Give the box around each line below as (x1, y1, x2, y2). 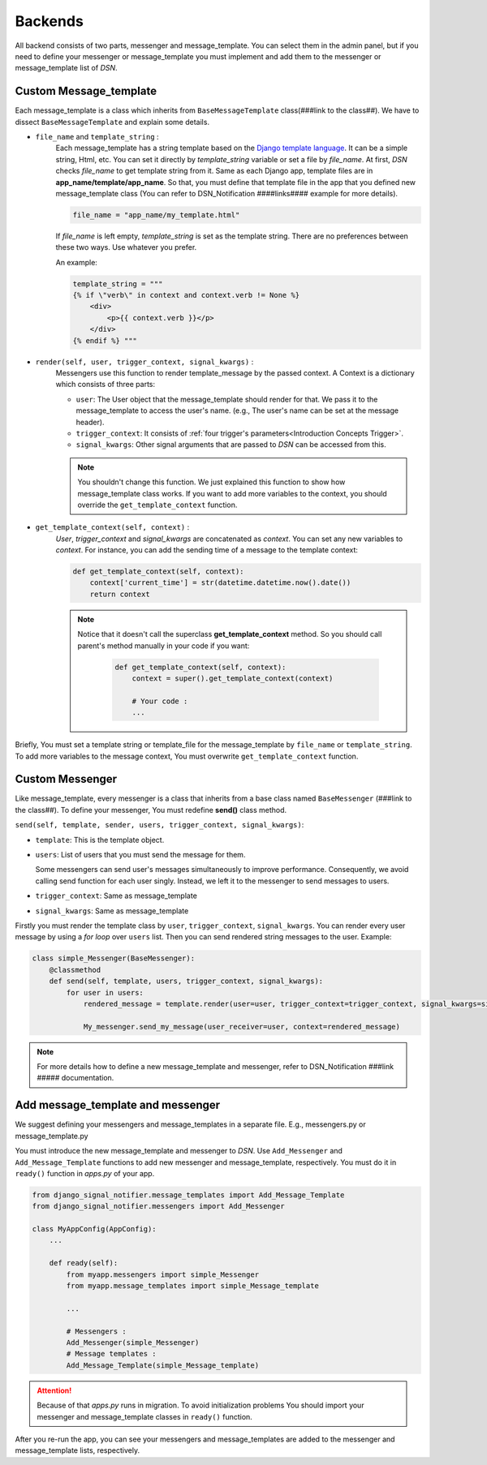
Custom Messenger (15, 772, 118, 786)
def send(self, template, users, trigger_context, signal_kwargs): (49, 977, 324, 986)
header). (75, 417, 105, 427)
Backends (15, 12, 84, 30)
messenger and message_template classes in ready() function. (37, 1411, 253, 1421)
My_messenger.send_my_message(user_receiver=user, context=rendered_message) (83, 1022, 401, 1031)
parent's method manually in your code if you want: (77, 641, 250, 651)
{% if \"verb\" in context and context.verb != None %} (72, 290, 300, 300)
